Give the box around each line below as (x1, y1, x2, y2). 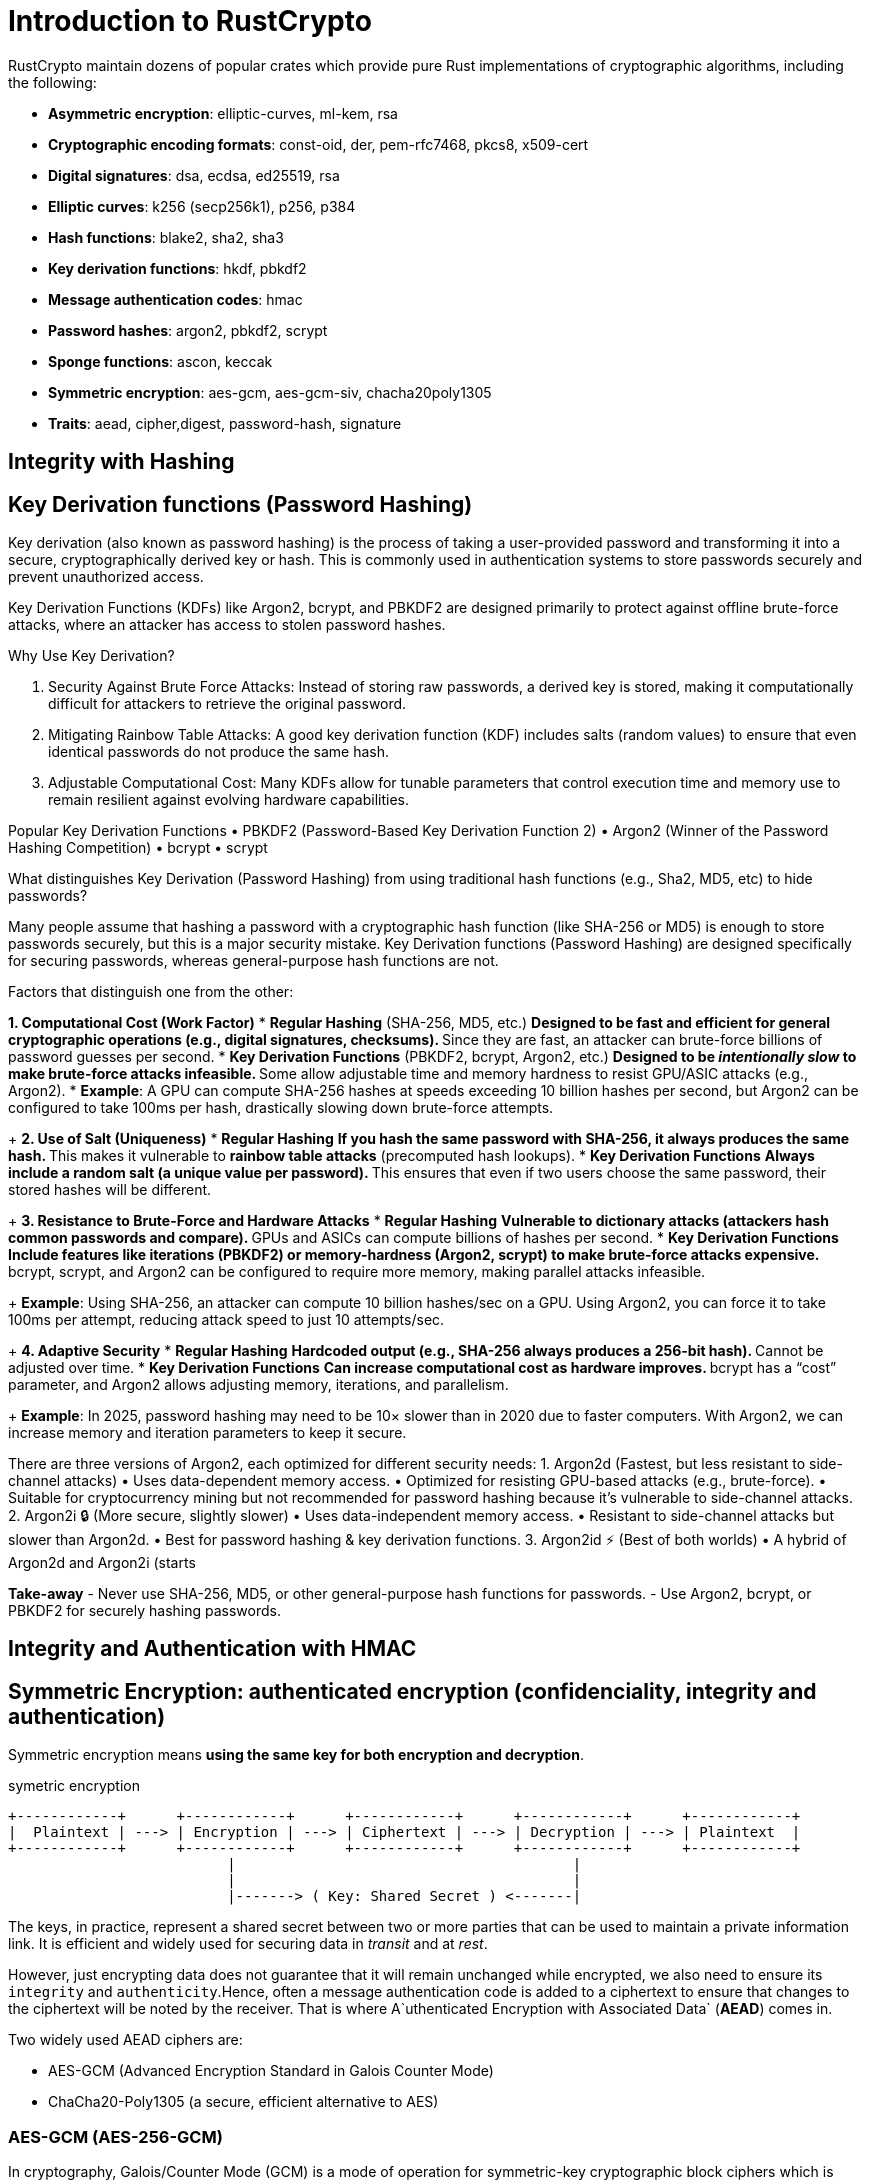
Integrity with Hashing (8, 449, 235, 475)
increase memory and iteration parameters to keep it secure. (8, 1424, 407, 1442)
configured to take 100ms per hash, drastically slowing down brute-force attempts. (8, 1099, 554, 1117)
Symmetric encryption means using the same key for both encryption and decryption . (8, 1746, 584, 1764)
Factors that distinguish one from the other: (8, 983, 294, 1001)
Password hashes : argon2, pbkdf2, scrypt (48, 321, 328, 339)
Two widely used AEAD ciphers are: (8, 2031, 243, 2049)
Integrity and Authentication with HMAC (8, 1636, 417, 1662)
